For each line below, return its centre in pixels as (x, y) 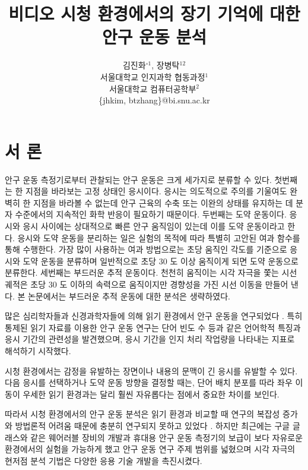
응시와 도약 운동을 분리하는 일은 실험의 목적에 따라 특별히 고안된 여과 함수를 (159, 237)
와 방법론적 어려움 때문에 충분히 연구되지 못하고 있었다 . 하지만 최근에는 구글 (147, 425)
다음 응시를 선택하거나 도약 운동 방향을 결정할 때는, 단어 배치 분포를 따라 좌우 (149, 382)
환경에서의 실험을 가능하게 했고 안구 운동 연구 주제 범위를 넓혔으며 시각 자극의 (150, 449)
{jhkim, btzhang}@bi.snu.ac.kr (154, 100)
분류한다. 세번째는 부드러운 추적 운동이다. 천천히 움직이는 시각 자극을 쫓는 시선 (151, 272)
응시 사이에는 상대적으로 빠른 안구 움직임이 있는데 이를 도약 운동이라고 (154, 226)
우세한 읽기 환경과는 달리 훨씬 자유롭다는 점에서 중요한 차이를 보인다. (151, 394)
